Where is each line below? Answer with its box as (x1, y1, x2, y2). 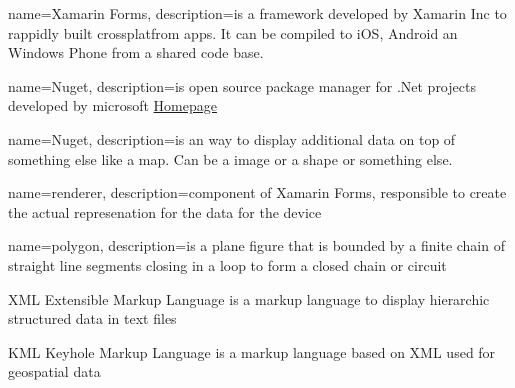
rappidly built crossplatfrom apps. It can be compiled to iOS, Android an (8, 22, 458, 43)
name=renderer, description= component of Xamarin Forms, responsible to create (8, 182, 507, 203)
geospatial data (8, 361, 101, 382)
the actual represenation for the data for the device (8, 201, 322, 222)
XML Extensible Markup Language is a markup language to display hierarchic (8, 288, 490, 309)
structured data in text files (8, 308, 177, 329)
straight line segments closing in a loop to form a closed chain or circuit (8, 254, 447, 275)
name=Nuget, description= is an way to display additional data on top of (8, 128, 456, 149)
